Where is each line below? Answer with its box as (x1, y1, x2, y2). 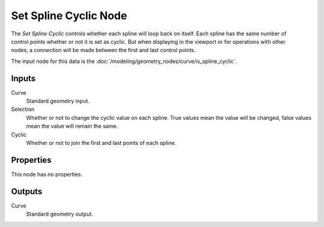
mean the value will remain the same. (26, 123, 118, 130)
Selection (11, 105, 35, 113)
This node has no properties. (11, 171, 83, 178)
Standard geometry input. (26, 98, 90, 105)
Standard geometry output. (26, 210, 93, 218)
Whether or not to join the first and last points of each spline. (26, 139, 176, 146)
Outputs (11, 186, 43, 196)
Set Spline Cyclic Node (11, 9, 127, 22)
